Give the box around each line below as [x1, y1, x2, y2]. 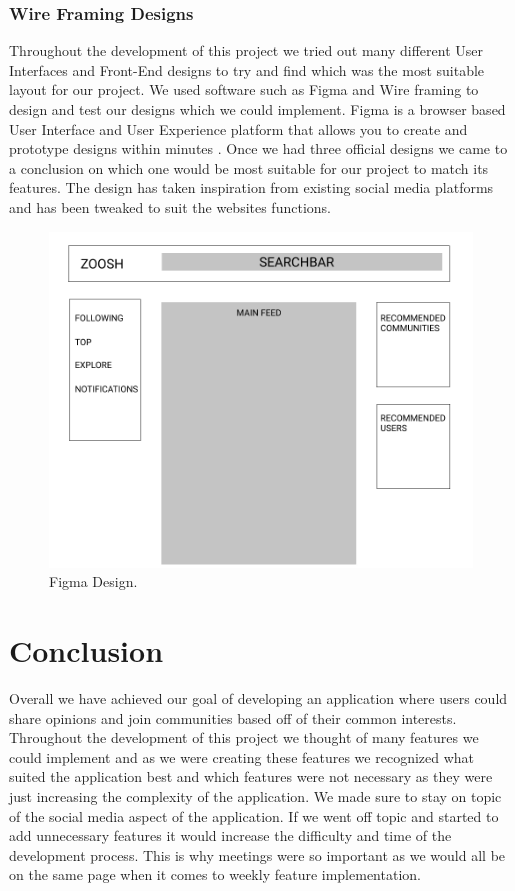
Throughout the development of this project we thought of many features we [9, 727, 479, 748]
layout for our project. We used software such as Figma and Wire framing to [9, 79, 479, 100]
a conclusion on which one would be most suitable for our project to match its [9, 157, 489, 178]
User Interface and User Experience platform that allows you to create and [9, 118, 468, 139]
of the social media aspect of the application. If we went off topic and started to [9, 805, 499, 826]
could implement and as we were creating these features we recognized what [9, 746, 475, 767]
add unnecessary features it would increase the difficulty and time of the [9, 825, 452, 846]
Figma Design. [49, 571, 138, 592]
